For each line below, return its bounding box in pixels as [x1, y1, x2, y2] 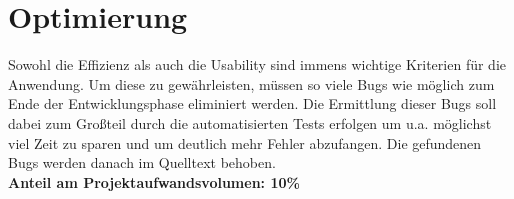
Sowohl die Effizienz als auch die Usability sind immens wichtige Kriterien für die [8, 54, 506, 75]
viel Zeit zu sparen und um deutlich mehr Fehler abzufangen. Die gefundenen [8, 132, 482, 153]
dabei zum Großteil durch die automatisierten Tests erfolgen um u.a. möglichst [8, 112, 492, 133]
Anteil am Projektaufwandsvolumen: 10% [8, 171, 300, 192]
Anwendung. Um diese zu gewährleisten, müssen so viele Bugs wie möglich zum [8, 73, 495, 94]
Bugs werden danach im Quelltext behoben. [8, 152, 276, 173]
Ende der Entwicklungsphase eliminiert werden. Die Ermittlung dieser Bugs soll [8, 93, 497, 114]
